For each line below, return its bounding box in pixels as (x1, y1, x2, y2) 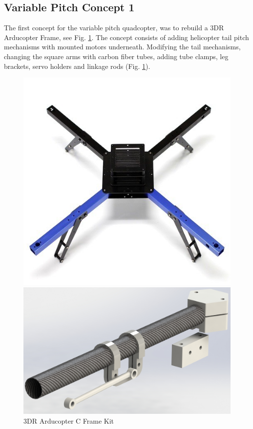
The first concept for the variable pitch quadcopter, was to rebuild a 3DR (4, 22, 224, 33)
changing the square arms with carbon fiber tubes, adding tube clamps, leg (4, 51, 229, 61)
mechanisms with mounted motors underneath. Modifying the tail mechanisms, (4, 42, 241, 52)
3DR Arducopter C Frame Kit (23, 415, 114, 426)
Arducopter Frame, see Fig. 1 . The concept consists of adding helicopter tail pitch (4, 32, 249, 42)
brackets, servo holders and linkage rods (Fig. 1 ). (4, 61, 150, 71)
